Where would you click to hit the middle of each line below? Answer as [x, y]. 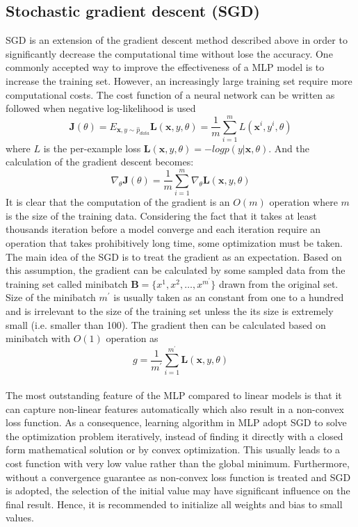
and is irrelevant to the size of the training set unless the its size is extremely [170, 310]
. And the [289, 148]
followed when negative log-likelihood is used [101, 108]
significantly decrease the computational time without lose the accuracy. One [169, 53]
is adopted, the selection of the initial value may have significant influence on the [178, 490]
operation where [303, 202]
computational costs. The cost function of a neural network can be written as [170, 94]
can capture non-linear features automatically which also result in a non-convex [175, 408]
